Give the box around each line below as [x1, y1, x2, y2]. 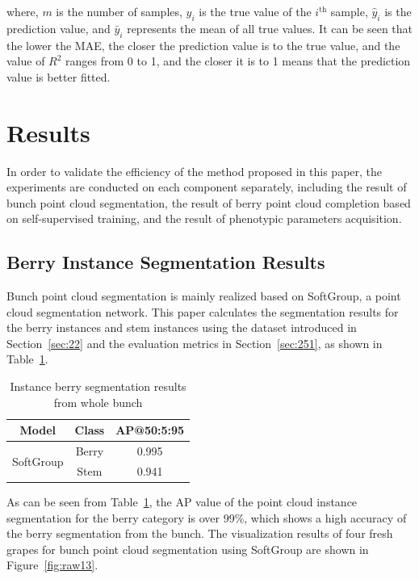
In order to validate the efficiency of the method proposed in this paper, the [6, 162, 383, 179]
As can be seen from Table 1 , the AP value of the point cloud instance [6, 493, 358, 510]
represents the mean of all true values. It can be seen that [127, 19, 413, 36]
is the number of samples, [56, 3, 182, 19]
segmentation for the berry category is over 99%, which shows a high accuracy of [6, 509, 407, 526]
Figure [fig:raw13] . [6, 556, 98, 573]
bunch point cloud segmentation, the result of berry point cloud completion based [6, 194, 411, 211]
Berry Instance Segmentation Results [6, 250, 325, 275]
